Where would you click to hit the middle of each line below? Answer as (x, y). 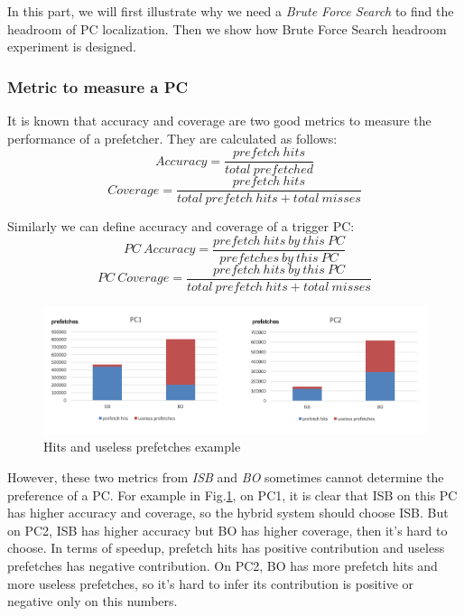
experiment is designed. (72, 47)
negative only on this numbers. (93, 601)
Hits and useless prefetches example (142, 447)
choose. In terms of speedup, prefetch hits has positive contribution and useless (226, 548)
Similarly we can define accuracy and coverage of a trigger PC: (181, 226)
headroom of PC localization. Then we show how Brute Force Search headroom (227, 28)
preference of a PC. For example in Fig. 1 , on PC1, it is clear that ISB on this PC (232, 495)
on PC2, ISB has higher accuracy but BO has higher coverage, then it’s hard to (227, 530)
